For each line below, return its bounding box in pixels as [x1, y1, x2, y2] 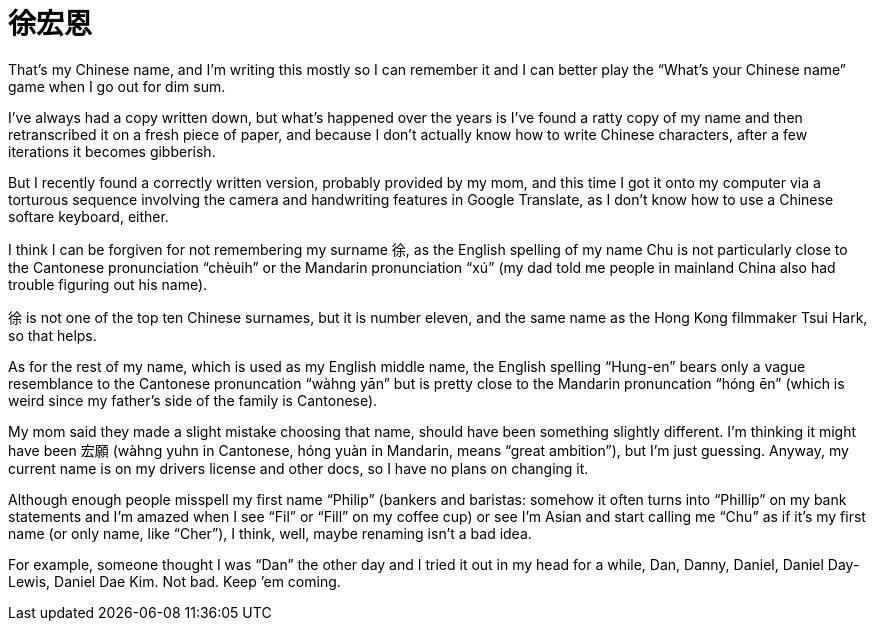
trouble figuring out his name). [8, 275, 208, 293]
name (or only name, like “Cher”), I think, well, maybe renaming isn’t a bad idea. [8, 524, 532, 542]
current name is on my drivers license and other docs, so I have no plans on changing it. [8, 459, 589, 477]
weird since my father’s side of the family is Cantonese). [8, 391, 378, 409]
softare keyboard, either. [8, 207, 169, 225]
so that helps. [8, 326, 97, 344]
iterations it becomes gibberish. [8, 142, 216, 160]
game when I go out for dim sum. [8, 77, 226, 95]
